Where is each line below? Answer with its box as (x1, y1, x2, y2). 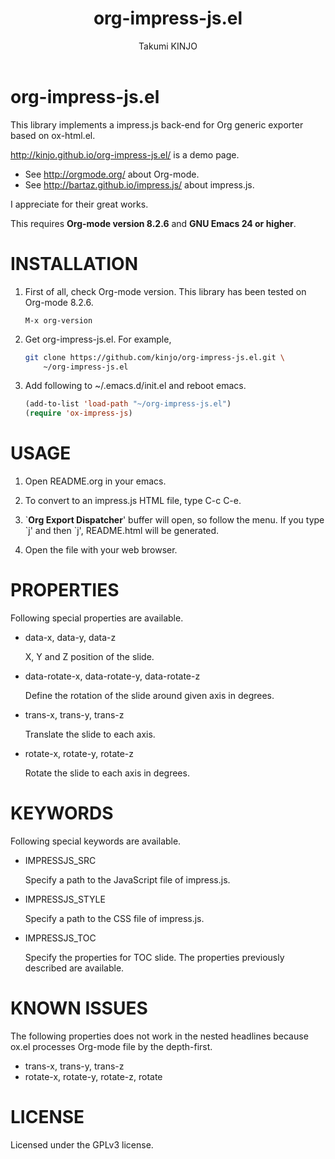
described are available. (24, 962, 125, 974)
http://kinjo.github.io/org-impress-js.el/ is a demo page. (10, 148, 240, 161)
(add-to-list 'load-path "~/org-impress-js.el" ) (24, 399, 232, 409)
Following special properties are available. (10, 612, 184, 624)
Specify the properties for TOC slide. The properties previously (24, 951, 285, 963)
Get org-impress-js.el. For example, (24, 333, 172, 345)
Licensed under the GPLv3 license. (10, 1138, 154, 1151)
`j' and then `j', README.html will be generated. (24, 525, 220, 537)
